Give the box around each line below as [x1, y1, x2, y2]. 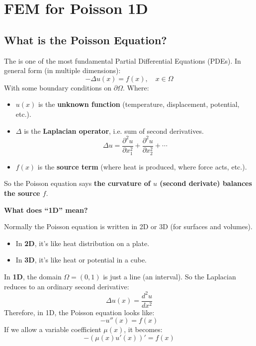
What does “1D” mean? [4, 204, 88, 215]
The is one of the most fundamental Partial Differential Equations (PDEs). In [4, 55, 241, 66]
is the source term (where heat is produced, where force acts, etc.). [37, 161, 247, 172]
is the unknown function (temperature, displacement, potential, [38, 99, 240, 109]
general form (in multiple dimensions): [4, 65, 121, 76]
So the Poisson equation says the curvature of [4, 178, 151, 188]
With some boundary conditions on [4, 82, 112, 92]
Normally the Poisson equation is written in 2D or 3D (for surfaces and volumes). [4, 221, 253, 232]
